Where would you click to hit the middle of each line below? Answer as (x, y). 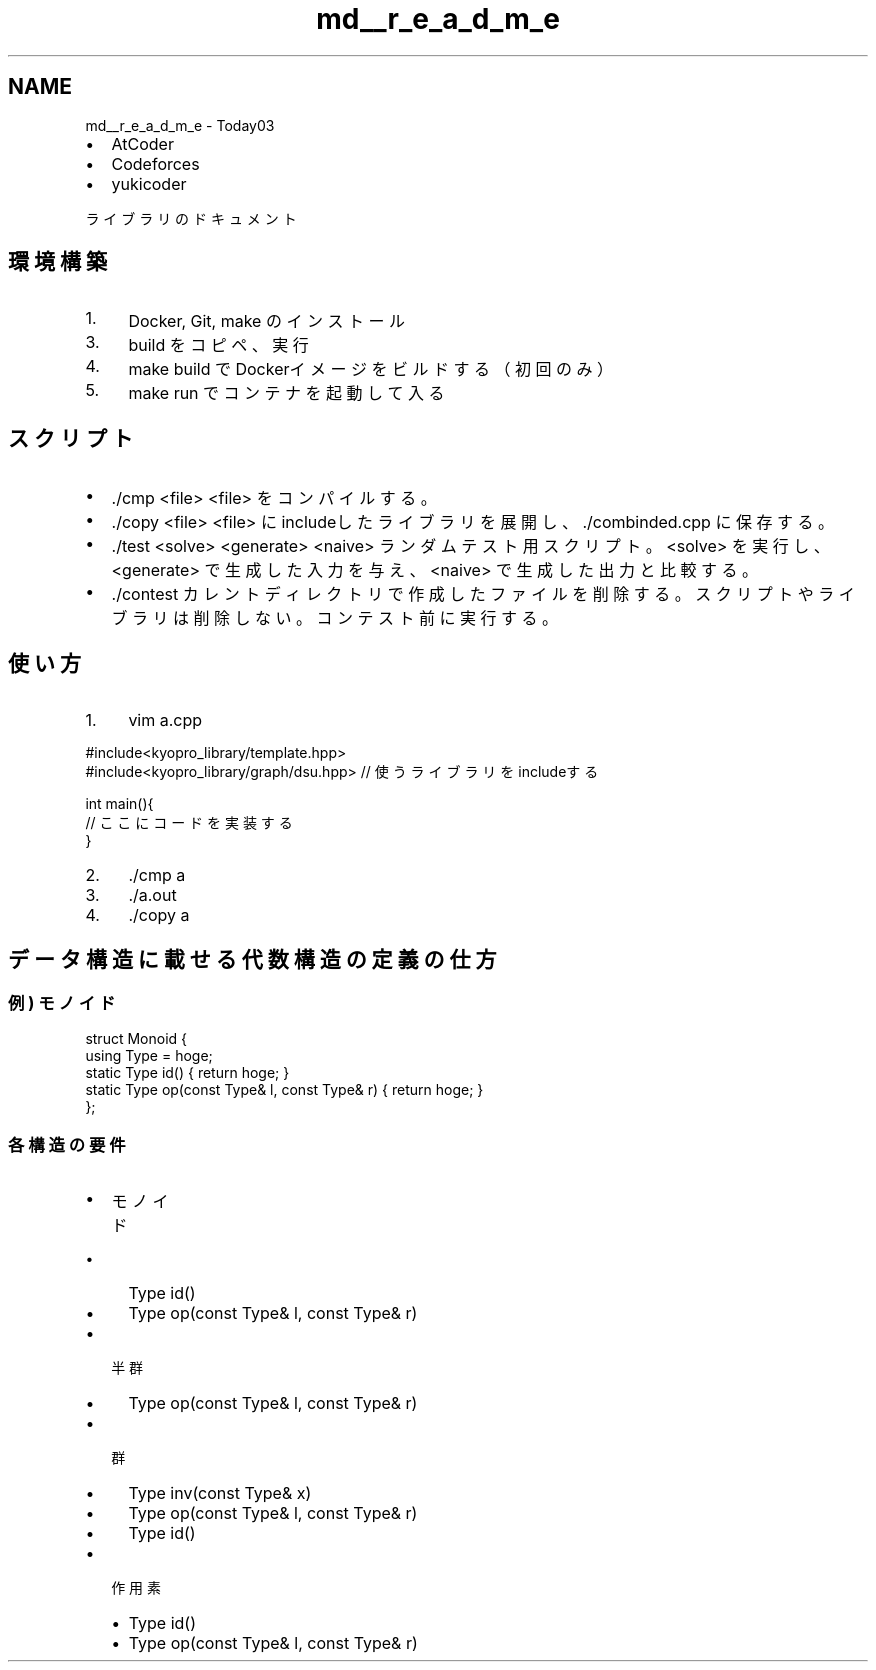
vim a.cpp (165, 720)
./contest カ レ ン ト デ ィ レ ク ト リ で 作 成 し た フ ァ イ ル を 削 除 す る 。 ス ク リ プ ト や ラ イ (483, 594)
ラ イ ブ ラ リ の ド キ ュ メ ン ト (191, 218)
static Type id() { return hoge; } (187, 1073)
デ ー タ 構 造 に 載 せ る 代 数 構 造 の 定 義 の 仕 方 (252, 959)
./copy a (159, 915)
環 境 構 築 (57, 262)
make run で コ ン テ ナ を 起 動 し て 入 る (286, 393)
